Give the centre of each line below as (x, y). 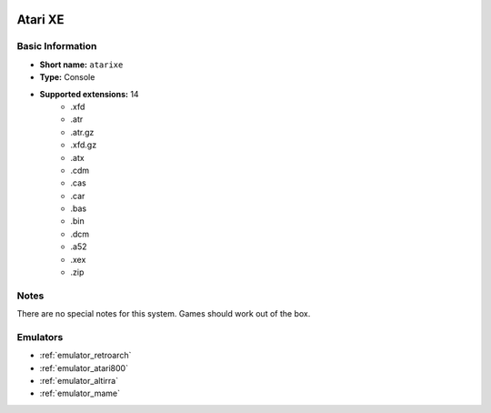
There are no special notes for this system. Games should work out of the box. (164, 314)
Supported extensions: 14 (90, 94)
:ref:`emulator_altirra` (79, 381)
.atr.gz (82, 132)
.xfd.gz (84, 145)
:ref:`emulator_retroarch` (85, 356)
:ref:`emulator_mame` (80, 393)
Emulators (40, 337)
